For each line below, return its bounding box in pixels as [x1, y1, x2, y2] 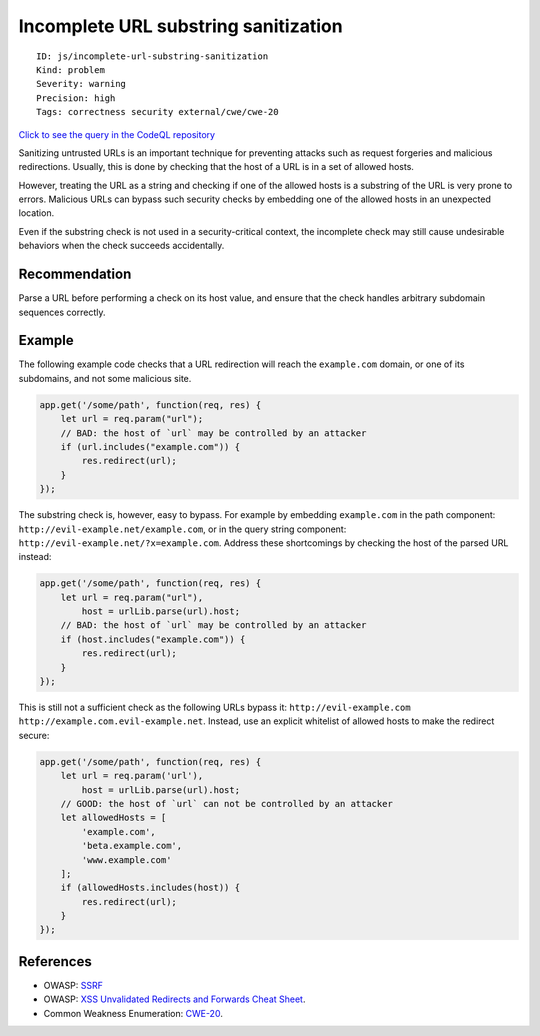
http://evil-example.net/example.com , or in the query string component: [18, 523, 347, 535]
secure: [18, 729, 50, 741]
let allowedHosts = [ [60, 812, 167, 824]
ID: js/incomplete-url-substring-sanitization [36, 50, 269, 62]
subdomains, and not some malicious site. [18, 372, 192, 384]
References [18, 953, 92, 970]
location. [18, 207, 55, 219]
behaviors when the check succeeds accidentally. [18, 240, 225, 252]
